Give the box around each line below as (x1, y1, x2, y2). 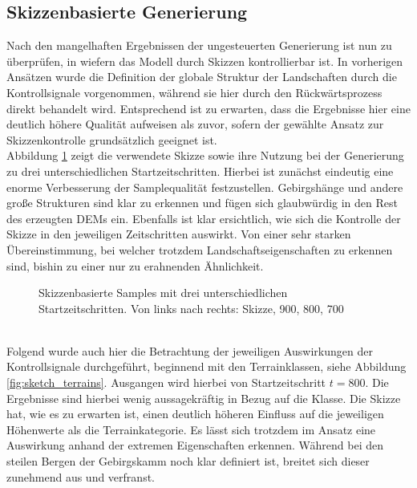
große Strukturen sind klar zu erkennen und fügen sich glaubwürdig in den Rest (6, 194, 398, 211)
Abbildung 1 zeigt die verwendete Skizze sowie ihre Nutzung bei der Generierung (6, 147, 404, 164)
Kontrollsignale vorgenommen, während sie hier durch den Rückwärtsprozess (6, 83, 383, 100)
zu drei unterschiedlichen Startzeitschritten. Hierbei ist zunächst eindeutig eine (6, 162, 394, 179)
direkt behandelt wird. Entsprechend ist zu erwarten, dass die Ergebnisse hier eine (6, 100, 411, 116)
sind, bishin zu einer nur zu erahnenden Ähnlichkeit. (6, 257, 264, 274)
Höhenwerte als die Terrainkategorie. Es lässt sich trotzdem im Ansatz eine (6, 421, 376, 437)
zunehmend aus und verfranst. (6, 468, 155, 485)
